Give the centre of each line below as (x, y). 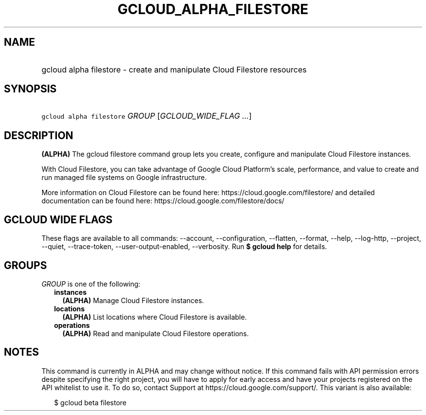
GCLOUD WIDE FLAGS (58, 219)
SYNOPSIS (30, 89)
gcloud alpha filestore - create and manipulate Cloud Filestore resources (174, 69)
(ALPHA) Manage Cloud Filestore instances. (133, 300)
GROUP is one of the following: (91, 284)
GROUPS (26, 265)
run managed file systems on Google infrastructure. (124, 178)
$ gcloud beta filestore (90, 402)
